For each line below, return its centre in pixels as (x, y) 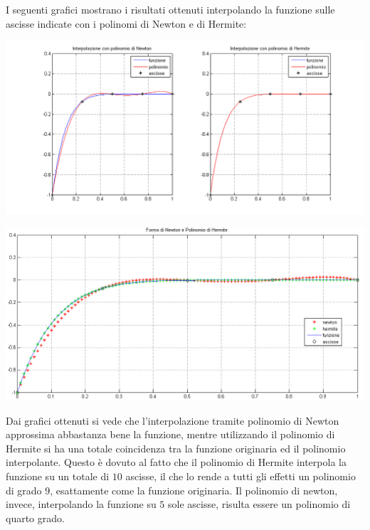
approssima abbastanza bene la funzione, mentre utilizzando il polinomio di (170, 434)
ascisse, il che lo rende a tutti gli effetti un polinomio (240, 476)
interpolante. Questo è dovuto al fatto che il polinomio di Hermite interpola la (176, 462)
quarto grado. (35, 518)
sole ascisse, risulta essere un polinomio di (259, 504)
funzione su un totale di (58, 476)
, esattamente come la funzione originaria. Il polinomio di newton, (194, 490)
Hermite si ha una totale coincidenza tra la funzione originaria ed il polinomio (176, 448)
